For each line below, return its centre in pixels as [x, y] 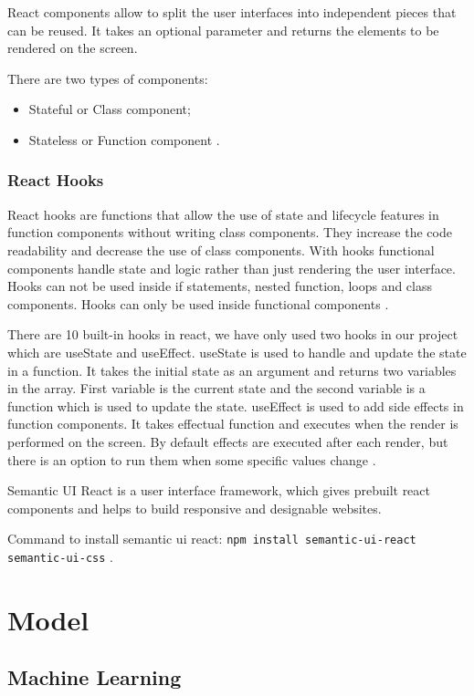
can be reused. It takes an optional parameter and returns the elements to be [223, 30]
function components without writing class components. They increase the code [230, 232]
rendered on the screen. [73, 48]
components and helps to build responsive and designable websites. [195, 508]
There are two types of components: [108, 78]
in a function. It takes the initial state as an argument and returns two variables [232, 370]
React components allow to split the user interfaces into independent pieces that [232, 12]
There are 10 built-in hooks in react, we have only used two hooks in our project [233, 334]
